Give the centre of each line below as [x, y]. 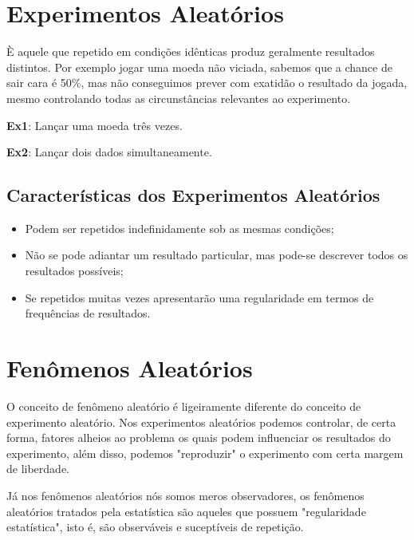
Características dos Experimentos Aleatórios [193, 195]
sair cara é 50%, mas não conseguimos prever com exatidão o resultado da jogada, [207, 83]
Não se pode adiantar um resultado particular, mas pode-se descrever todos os [217, 255]
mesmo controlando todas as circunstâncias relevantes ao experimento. [179, 98]
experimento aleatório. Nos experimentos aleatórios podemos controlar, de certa [201, 422]
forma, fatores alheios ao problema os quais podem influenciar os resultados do [199, 438]
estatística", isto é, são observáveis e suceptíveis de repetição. [155, 527]
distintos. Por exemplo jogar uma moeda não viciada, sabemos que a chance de [199, 67]
